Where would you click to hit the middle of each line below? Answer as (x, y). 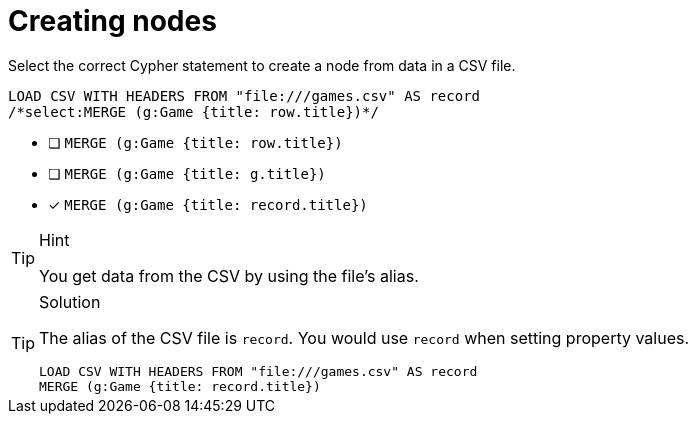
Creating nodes (112, 21)
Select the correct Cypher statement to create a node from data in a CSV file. (262, 65)
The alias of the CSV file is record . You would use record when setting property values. (364, 337)
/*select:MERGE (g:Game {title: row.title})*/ (193, 111)
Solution (70, 301)
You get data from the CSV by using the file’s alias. (229, 275)
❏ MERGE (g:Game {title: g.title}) (187, 173)
